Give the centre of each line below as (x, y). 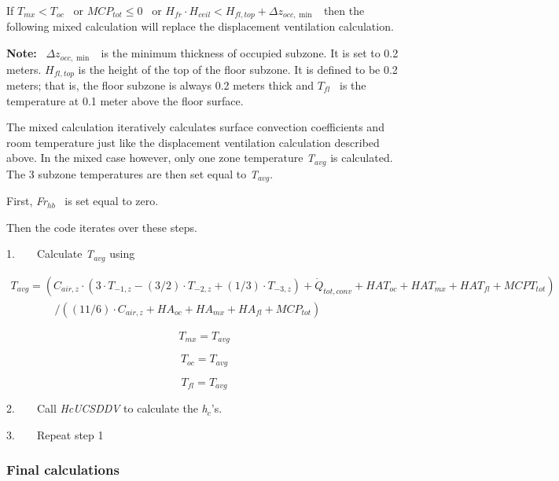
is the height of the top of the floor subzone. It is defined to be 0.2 (238, 69)
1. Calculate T (50, 253)
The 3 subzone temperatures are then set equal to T (132, 173)
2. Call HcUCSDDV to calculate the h (107, 408)
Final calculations (63, 470)
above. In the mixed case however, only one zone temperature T (161, 158)
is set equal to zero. (112, 201)
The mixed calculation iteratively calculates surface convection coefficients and (195, 127)
